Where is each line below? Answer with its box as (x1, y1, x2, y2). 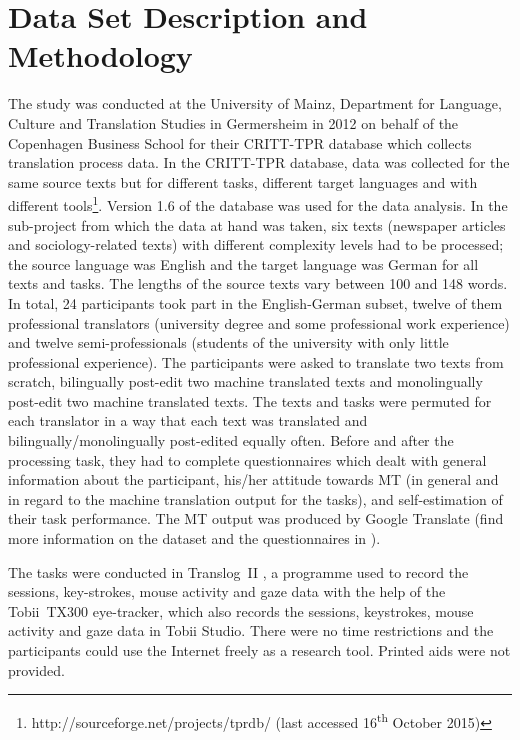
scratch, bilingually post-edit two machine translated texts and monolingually (8, 371, 483, 392)
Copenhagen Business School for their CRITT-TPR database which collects (8, 132, 472, 153)
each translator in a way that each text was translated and (8, 410, 368, 431)
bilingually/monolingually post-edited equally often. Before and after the (8, 430, 454, 451)
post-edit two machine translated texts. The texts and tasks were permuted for (8, 390, 492, 411)
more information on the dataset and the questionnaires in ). (8, 528, 381, 549)
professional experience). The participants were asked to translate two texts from (8, 351, 504, 372)
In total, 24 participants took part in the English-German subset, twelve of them (8, 292, 503, 313)
